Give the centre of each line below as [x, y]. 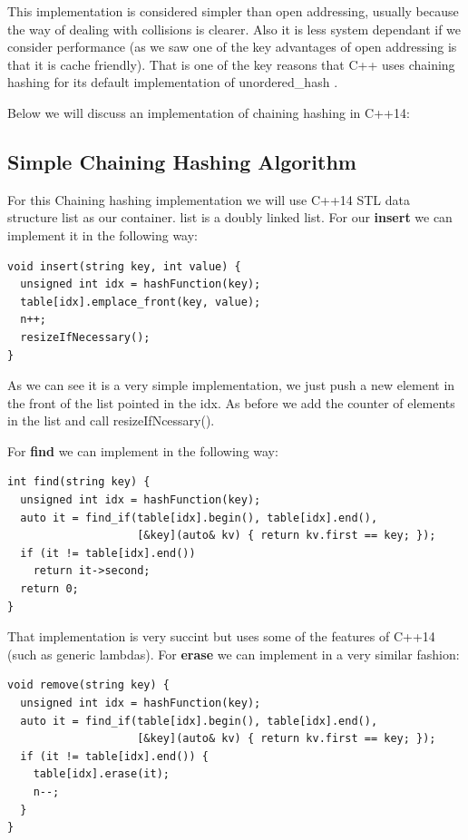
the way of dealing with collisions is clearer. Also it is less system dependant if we [234, 29]
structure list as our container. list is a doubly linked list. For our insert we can [230, 217]
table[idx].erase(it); [101, 774]
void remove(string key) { [88, 685]
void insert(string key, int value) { [124, 266]
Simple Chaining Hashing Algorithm [182, 161]
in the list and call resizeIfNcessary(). [111, 420]
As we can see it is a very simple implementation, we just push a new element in [231, 385]
